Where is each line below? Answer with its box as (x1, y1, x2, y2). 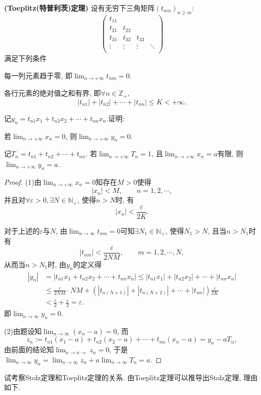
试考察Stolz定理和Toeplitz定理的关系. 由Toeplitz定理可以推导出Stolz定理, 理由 (4, 372, 258, 382)
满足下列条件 (4, 53, 47, 64)
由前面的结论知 (4, 344, 54, 355)
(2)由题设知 (4, 325, 42, 336)
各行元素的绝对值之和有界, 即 (4, 88, 101, 98)
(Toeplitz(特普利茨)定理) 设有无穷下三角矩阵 (4, 3, 155, 13)
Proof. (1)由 (4, 176, 42, 187)
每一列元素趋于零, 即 (4, 70, 73, 80)
